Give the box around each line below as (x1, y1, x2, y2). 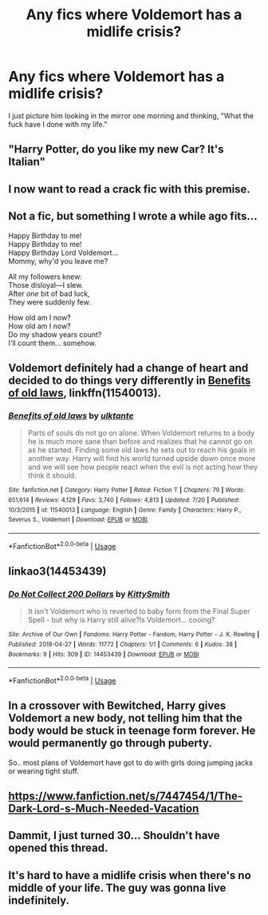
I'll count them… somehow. (8, 338, 97, 348)
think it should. (27, 471, 77, 480)
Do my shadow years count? (8, 329, 102, 339)
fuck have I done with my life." (8, 119, 108, 129)
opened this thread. (8, 841, 108, 855)
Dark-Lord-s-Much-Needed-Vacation (8, 802, 199, 816)
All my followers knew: (8, 272, 82, 281)
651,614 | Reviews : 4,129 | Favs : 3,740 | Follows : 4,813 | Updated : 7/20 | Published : (8, 495, 241, 504)
